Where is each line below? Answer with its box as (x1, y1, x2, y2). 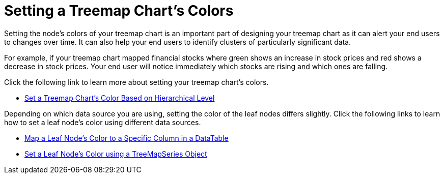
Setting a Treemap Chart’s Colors (4, 2, 234, 19)
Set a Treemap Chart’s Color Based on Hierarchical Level (24, 93, 215, 102)
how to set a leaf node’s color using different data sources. (4, 117, 201, 127)
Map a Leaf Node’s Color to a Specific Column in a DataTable (24, 133, 229, 142)
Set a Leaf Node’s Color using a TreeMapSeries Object (24, 149, 207, 158)
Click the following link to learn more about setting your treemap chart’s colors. (4, 77, 269, 86)
